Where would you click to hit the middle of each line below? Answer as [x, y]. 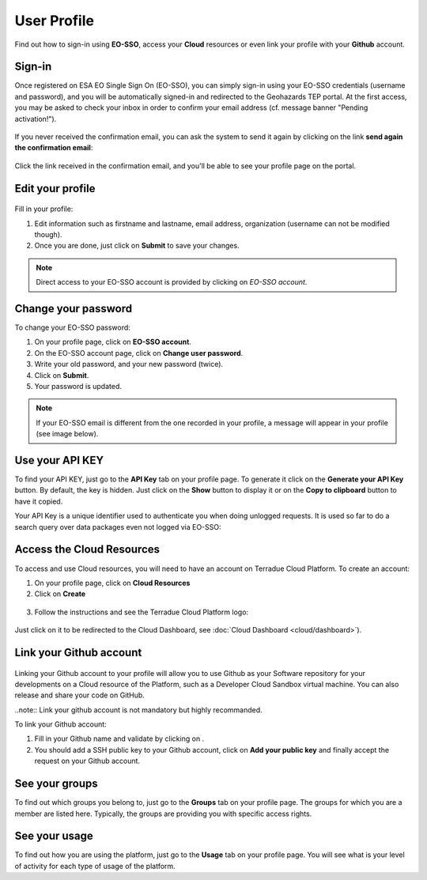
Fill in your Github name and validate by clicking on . [119, 738]
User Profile [55, 21]
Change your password [74, 308]
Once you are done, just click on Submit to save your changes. [137, 246]
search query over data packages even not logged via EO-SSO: [118, 527]
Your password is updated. [78, 387]
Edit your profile [55, 189]
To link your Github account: [60, 724]
